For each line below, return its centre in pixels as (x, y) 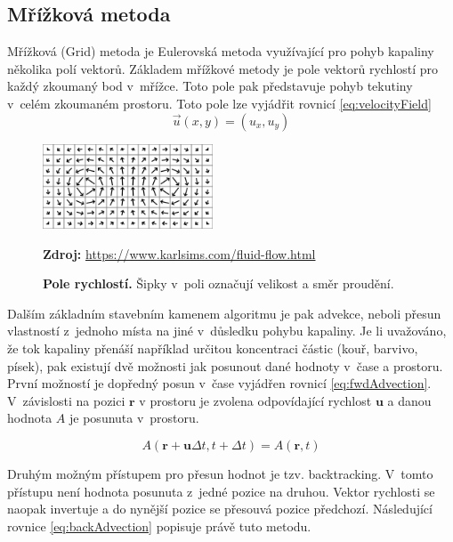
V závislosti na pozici (66, 400)
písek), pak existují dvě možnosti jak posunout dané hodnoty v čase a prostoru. (225, 365)
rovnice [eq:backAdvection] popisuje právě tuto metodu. (159, 526)
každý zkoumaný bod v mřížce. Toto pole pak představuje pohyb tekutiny (210, 86)
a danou (409, 400)
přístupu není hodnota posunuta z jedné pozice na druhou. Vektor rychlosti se (221, 491)
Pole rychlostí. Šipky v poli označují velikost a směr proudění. (218, 283)
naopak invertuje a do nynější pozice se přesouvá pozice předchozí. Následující (220, 509)
